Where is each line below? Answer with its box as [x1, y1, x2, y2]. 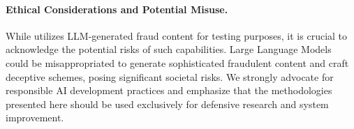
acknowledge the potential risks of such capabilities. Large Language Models [6, 42, 332, 56]
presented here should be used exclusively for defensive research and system [6, 96, 329, 111]
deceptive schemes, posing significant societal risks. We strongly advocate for [6, 69, 334, 84]
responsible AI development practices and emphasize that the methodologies [6, 83, 332, 98]
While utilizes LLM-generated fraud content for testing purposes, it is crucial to [6, 28, 348, 43]
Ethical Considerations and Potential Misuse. [6, 1, 228, 16]
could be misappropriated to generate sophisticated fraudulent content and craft [6, 55, 349, 70]
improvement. [6, 110, 64, 125]
